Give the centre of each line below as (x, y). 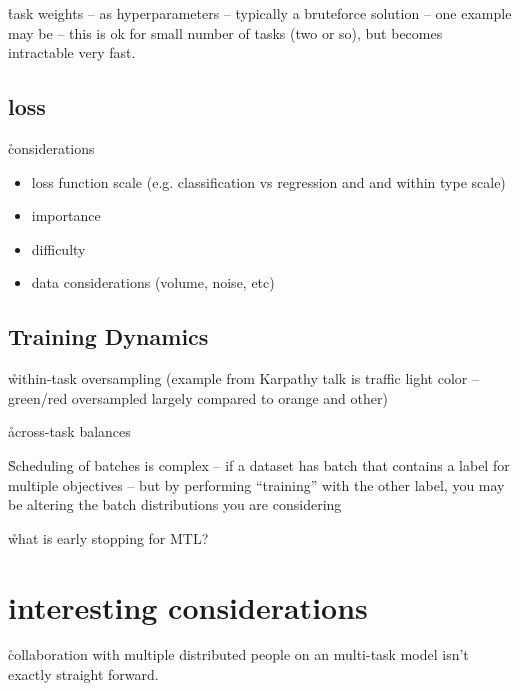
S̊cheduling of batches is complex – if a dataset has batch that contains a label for (259, 464)
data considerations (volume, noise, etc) (153, 282)
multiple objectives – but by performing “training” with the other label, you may (256, 484)
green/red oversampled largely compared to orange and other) (198, 397)
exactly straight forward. (83, 674)
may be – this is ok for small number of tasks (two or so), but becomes (225, 32)
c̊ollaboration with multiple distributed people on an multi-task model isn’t (238, 654)
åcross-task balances (69, 431)
